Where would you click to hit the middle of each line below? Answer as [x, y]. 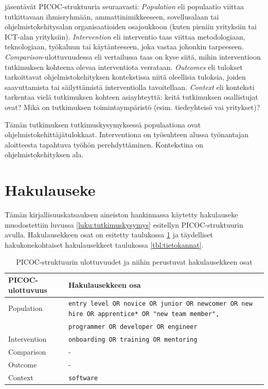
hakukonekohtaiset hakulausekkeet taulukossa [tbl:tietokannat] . [104, 244]
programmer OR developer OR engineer [133, 327]
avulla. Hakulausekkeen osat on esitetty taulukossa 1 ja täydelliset [109, 235]
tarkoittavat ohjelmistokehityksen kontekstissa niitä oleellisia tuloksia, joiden [125, 77]
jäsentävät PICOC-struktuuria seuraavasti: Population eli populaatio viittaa [124, 6]
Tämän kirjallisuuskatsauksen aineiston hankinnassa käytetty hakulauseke [121, 215]
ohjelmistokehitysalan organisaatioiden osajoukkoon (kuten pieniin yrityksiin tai [131, 26]
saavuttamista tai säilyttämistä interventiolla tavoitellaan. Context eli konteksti [130, 87]
